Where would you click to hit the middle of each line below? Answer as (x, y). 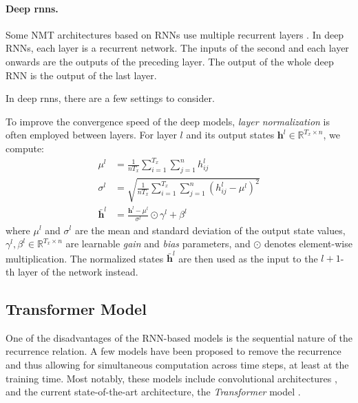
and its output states (230, 135)
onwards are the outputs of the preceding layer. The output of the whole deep (170, 61)
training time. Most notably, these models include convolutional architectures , (171, 378)
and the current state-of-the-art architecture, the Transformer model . (153, 392)
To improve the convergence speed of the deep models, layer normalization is (168, 121)
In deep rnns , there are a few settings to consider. (110, 98)
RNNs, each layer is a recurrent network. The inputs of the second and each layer (177, 48)
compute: (25, 148)
